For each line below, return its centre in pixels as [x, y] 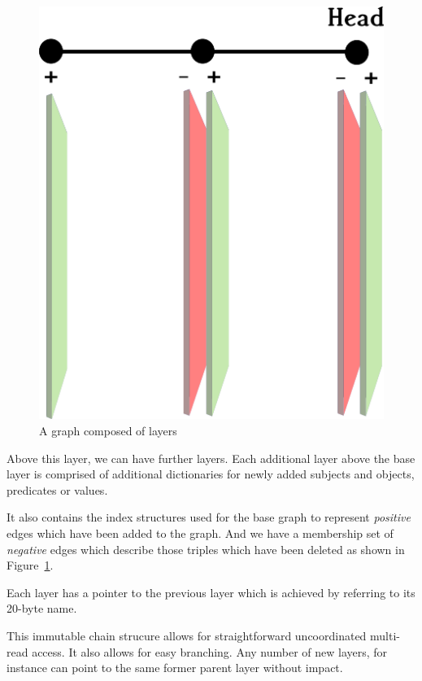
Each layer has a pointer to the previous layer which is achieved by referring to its [211, 592]
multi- [385, 635]
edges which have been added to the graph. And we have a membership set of [200, 533]
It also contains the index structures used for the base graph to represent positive [209, 517]
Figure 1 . [30, 565]
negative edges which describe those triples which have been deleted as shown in [206, 549]
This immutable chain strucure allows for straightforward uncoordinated [187, 635]
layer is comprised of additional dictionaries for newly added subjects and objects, [211, 474]
